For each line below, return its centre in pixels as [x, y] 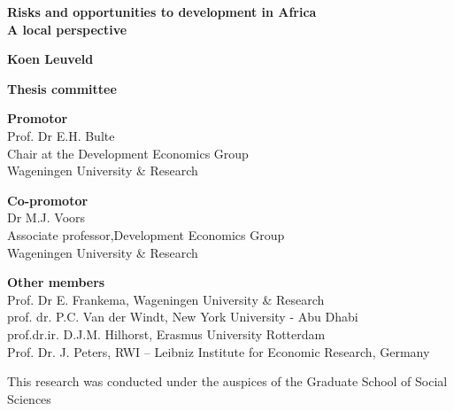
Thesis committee [62, 88]
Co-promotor [48, 200]
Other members [56, 282]
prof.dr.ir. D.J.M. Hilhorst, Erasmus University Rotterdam [166, 333]
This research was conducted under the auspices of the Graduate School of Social [227, 381]
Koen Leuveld [50, 59]
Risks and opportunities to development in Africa [162, 12]
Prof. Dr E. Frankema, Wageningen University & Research [166, 299]
